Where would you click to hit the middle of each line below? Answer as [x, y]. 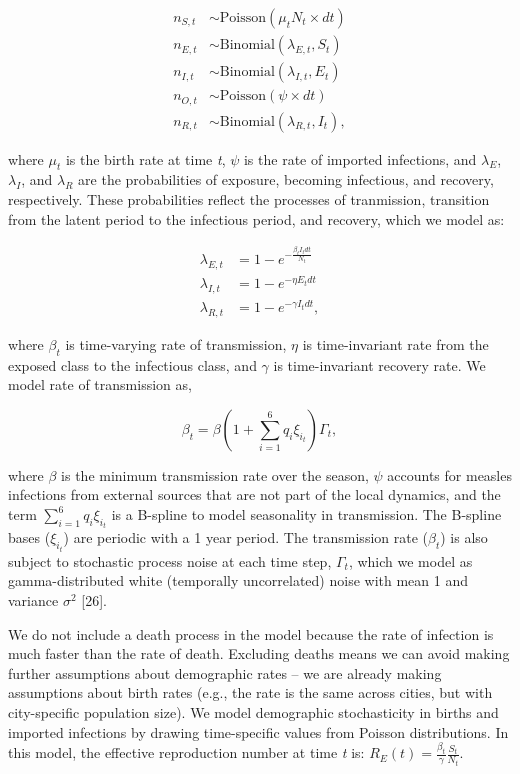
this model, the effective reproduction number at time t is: [186, 752]
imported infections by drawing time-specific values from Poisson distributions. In [258, 731]
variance [33, 600]
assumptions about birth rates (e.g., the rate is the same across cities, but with [250, 692]
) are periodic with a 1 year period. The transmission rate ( [245, 537]
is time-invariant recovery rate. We [379, 364]
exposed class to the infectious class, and [132, 364]
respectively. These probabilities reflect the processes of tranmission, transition [249, 199]
